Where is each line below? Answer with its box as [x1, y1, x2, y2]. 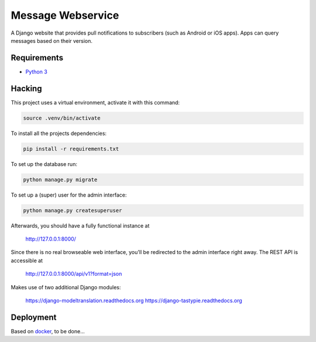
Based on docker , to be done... [11, 327, 85, 334]
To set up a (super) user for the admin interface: [11, 191, 127, 198]
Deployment [11, 312, 57, 322]
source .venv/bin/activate [23, 114, 101, 121]
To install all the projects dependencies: [11, 130, 107, 137]
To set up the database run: [11, 160, 77, 167]
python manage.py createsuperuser [23, 207, 122, 214]
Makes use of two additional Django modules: [11, 283, 121, 290]
